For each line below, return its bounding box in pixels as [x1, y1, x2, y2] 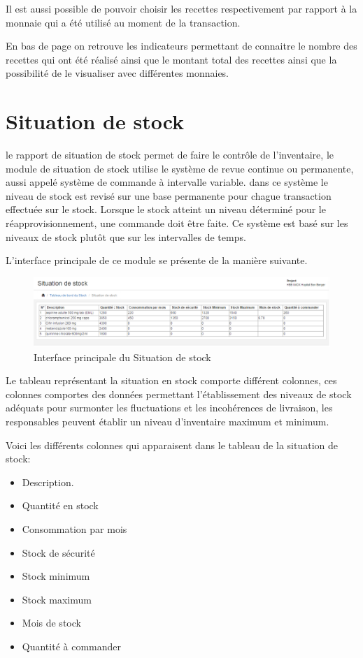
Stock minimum [22, 569, 90, 583]
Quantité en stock [22, 498, 99, 513]
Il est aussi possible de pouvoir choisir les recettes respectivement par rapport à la [6, 1, 357, 15]
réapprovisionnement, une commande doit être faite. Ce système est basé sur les [6, 216, 348, 231]
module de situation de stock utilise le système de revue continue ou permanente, [6, 161, 354, 175]
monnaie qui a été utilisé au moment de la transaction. [6, 15, 241, 29]
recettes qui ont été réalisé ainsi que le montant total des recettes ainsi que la [6, 52, 337, 66]
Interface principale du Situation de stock [34, 349, 211, 364]
